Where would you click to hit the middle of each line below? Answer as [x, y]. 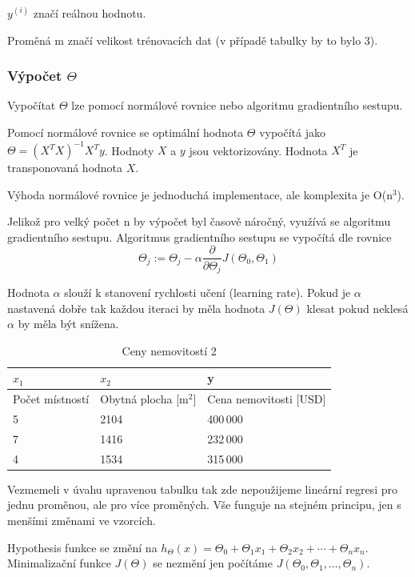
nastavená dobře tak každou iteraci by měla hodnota [136, 308]
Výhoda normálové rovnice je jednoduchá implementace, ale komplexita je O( [197, 194]
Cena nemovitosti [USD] [267, 399]
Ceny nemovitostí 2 [169, 350]
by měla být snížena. [68, 324]
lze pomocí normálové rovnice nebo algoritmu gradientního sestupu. [237, 105]
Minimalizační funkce [59, 563]
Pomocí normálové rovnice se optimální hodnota [126, 132]
